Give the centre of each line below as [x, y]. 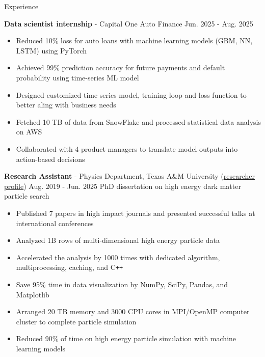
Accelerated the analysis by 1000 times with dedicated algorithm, [118, 257]
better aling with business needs [66, 105]
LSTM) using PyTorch [51, 50]
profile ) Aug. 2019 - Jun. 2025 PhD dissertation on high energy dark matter [123, 186]
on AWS [29, 132]
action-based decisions [50, 159]
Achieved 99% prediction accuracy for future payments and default [121, 67]
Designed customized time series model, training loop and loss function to [131, 94]
